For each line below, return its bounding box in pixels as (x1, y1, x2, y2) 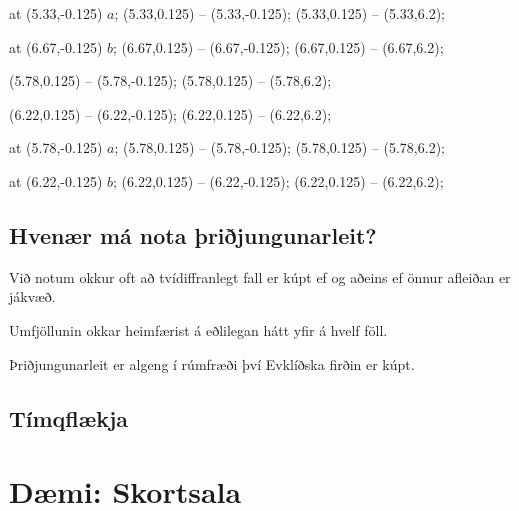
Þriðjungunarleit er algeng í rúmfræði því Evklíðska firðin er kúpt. (9, 353, 415, 374)
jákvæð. (9, 286, 56, 307)
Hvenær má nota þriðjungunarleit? (9, 219, 377, 250)
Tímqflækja (9, 402, 129, 433)
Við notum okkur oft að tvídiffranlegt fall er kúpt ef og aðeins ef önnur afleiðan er (9, 266, 511, 287)
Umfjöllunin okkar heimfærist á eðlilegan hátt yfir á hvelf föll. (9, 319, 388, 340)
